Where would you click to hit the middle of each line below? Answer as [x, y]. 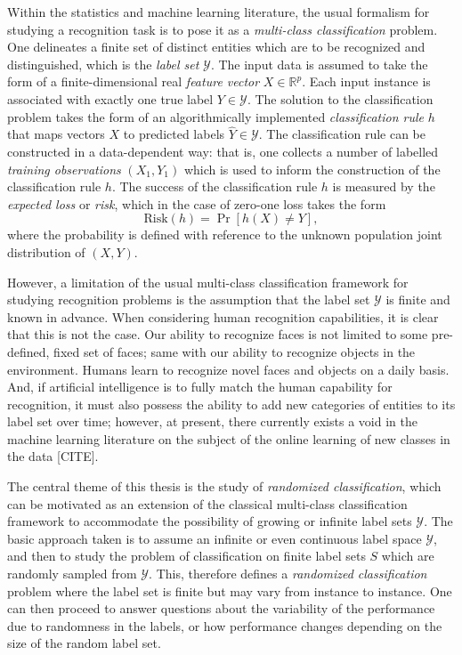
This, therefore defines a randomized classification [292, 574]
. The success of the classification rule [215, 186]
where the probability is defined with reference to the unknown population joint [225, 235]
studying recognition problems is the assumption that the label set [189, 299]
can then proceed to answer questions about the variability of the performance [221, 608]
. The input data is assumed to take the [319, 64]
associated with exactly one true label [110, 98]
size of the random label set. [84, 643]
